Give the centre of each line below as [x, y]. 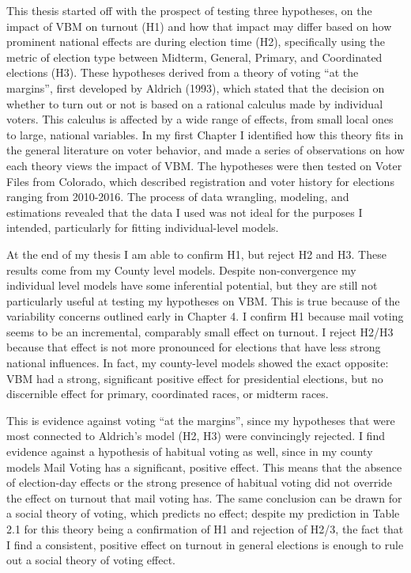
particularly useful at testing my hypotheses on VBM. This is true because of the [203, 300]
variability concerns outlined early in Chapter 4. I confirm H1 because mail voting [205, 316]
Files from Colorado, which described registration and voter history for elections [200, 181]
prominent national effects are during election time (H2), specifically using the [196, 42]
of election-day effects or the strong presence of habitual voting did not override [200, 482]
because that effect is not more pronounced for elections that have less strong [194, 347]
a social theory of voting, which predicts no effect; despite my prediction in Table [203, 513]
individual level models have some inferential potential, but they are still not [192, 285]
